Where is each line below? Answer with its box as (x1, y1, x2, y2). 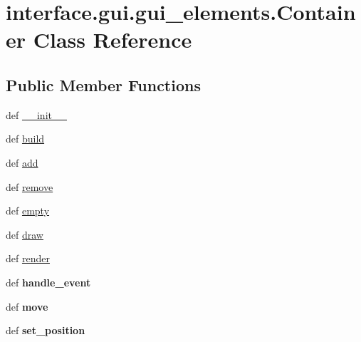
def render (6, 251, 50, 266)
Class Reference (33, 25, 192, 54)
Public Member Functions (6, 73, 201, 95)
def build (6, 131, 45, 146)
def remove (6, 179, 53, 194)
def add (6, 155, 38, 170)
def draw (6, 227, 43, 242)
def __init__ (6, 107, 67, 122)
